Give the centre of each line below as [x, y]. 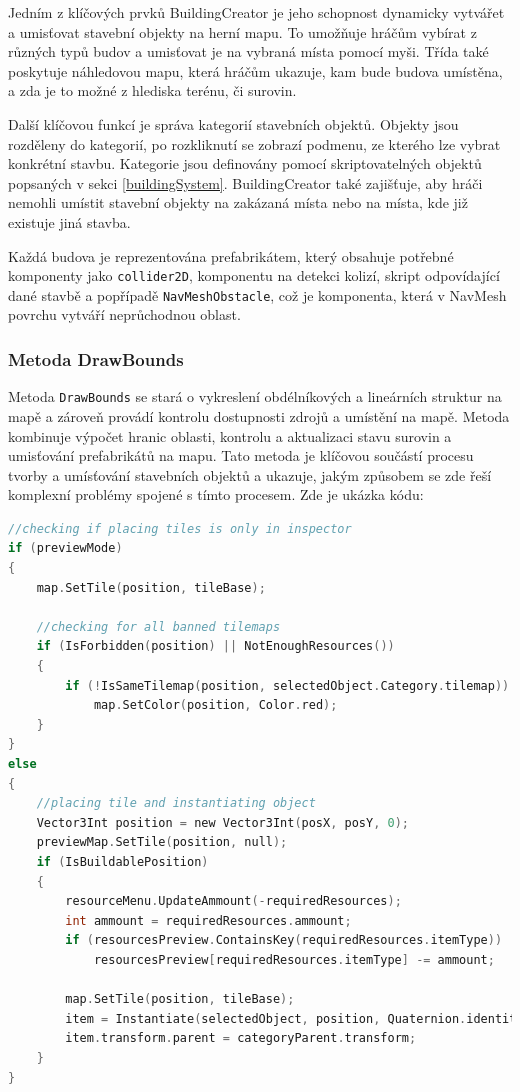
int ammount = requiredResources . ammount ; [208, 920]
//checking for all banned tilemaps [158, 626]
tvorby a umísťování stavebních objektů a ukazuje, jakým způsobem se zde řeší [250, 474]
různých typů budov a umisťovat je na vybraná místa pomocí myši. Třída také [248, 51]
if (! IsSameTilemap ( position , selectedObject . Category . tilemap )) [287, 685]
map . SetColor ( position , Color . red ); [215, 705]
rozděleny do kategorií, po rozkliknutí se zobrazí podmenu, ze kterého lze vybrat [254, 143]
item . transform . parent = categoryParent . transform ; [241, 1038]
